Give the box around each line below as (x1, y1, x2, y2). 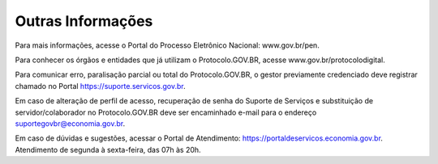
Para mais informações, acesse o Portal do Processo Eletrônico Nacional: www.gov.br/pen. (15, 40, 320, 50)
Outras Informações (15, 12, 153, 30)
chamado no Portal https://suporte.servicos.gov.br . (15, 81, 186, 90)
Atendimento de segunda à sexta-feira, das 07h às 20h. (15, 145, 202, 154)
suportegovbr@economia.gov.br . (15, 118, 126, 128)
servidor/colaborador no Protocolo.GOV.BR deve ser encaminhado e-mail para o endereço (15, 107, 317, 117)
